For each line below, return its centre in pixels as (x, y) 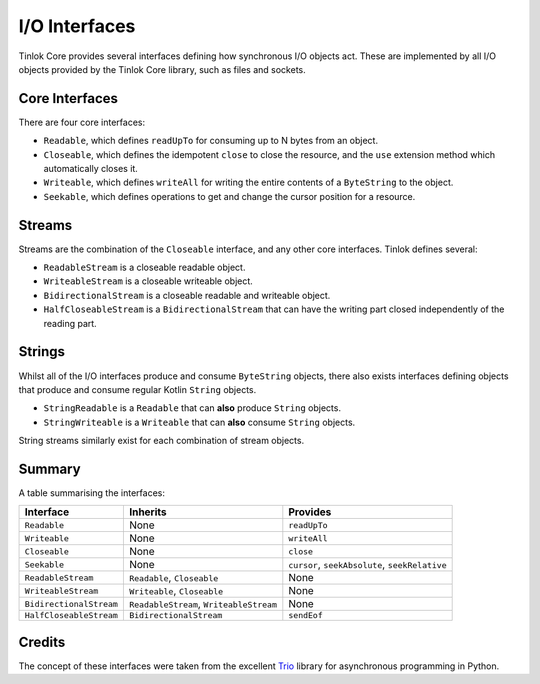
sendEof (306, 615)
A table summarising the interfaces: (91, 493)
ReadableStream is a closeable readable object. (144, 267)
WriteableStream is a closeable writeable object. (148, 281)
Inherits (147, 512)
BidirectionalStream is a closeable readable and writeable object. (187, 295)
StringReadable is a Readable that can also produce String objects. (192, 408)
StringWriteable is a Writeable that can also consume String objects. (199, 422)
